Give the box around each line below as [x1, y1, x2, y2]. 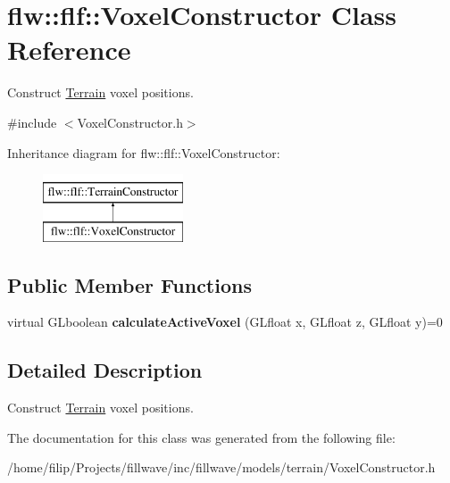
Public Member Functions [7, 271, 252, 298]
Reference [7, 31, 131, 68]
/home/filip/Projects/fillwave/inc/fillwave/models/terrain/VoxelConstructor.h [7, 458, 436, 477]
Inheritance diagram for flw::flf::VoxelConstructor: [7, 143, 280, 162]
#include [7, 112, 57, 131]
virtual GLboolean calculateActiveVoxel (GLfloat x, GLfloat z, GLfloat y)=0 [7, 312, 443, 331]
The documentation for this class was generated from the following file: [7, 428, 396, 446]
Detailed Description [7, 356, 203, 384]
